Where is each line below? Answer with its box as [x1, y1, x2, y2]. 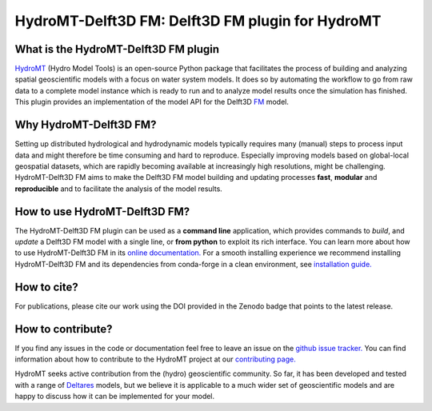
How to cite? [14, 280, 79, 293]
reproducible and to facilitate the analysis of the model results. [14, 184, 223, 194]
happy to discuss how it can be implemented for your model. [14, 392, 215, 401]
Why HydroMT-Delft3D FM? [14, 118, 157, 132]
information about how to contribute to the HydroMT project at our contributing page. [14, 354, 296, 364]
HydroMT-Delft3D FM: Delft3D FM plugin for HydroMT [14, 12, 382, 30]
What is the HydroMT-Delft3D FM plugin [14, 42, 220, 56]
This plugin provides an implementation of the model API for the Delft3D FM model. [14, 97, 290, 107]
